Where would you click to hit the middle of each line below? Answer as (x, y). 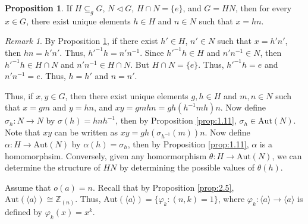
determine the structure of (53, 167)
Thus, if (19, 95)
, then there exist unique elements (127, 95)
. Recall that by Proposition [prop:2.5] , (163, 187)
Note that (23, 132)
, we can (287, 155)
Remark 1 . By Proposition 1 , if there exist (81, 41)
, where (231, 199)
